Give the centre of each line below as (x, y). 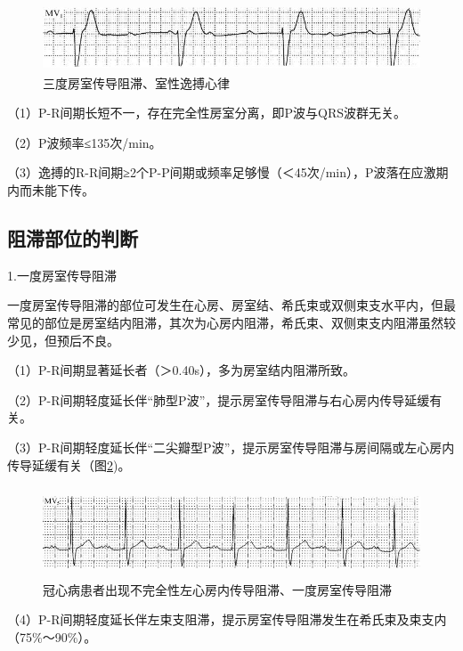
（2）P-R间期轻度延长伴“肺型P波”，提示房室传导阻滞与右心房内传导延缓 (219, 399)
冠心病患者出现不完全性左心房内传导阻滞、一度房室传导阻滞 (217, 589)
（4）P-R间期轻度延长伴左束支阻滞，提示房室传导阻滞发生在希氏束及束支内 (227, 619)
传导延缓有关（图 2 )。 (69, 464)
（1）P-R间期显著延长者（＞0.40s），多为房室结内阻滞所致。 (181, 370)
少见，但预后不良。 (63, 340)
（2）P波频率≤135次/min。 (85, 142)
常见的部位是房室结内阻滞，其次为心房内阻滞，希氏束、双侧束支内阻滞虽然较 (231, 322)
